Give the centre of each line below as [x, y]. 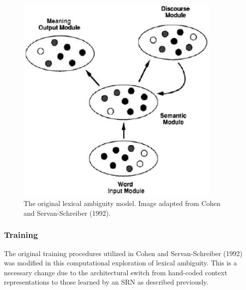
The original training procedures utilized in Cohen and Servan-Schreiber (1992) [123, 253]
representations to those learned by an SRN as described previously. [106, 282]
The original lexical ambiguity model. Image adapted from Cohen [122, 203]
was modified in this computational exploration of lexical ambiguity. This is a [121, 263]
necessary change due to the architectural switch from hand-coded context [116, 272]
